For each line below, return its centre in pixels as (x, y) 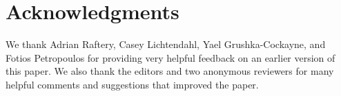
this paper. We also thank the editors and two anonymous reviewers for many (170, 71)
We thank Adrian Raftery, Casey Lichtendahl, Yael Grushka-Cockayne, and (166, 44)
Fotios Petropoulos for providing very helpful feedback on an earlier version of (170, 57)
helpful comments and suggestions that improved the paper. (132, 84)
